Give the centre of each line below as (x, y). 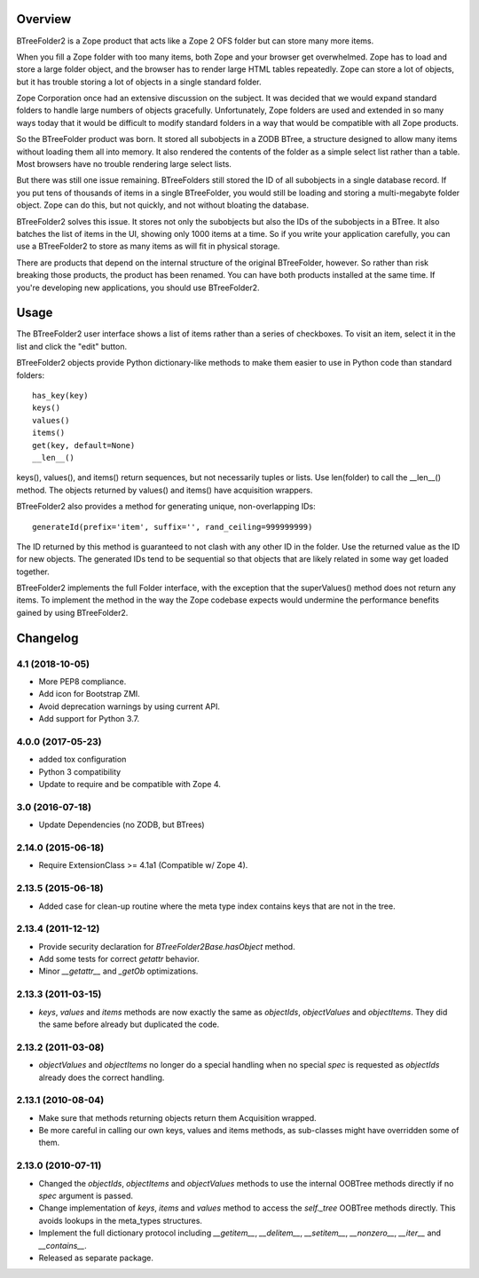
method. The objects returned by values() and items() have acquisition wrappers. (165, 490)
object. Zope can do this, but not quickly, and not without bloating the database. (163, 205)
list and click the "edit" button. (72, 346)
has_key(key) (60, 396)
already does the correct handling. (102, 1077)
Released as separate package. (96, 1258)
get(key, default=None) (84, 445)
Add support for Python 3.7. (89, 719)
